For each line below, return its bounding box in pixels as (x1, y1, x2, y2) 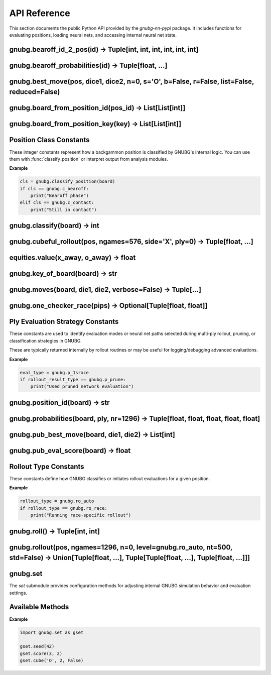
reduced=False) (9, 88, 60, 96)
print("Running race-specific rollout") (30, 512, 131, 518)
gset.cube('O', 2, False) (20, 658, 84, 663)
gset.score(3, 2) (20, 650, 63, 656)
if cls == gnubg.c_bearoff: (20, 186, 89, 191)
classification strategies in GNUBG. (9, 338, 82, 344)
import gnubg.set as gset (20, 629, 84, 635)
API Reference (9, 8, 70, 19)
